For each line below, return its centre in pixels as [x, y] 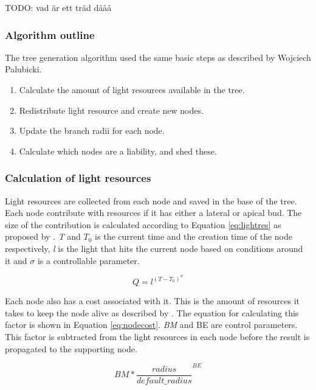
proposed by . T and [43, 236]
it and [16, 260]
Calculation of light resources [78, 178]
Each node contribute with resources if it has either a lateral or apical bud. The [153, 213]
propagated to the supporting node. [71, 348]
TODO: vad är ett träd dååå [58, 7]
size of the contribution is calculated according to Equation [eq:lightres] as [143, 224]
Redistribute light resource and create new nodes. [111, 110]
